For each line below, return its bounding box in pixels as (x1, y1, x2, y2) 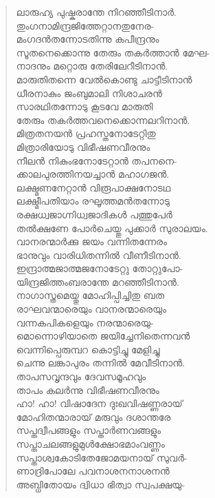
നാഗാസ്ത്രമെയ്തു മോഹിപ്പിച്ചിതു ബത (16, 288, 165, 302)
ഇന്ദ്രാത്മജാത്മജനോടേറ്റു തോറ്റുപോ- (16, 261, 183, 276)
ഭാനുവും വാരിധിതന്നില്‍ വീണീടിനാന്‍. (16, 247, 181, 262)
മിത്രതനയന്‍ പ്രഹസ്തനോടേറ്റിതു (16, 126, 156, 141)
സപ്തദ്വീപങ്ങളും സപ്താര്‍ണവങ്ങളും (16, 423, 161, 437)
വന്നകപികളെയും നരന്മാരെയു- (16, 315, 154, 329)
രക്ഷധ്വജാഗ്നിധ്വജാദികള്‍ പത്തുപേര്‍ (16, 207, 172, 221)
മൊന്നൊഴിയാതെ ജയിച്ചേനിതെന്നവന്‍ (16, 329, 190, 343)
